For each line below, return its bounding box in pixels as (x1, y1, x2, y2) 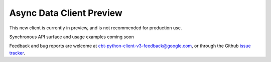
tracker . (9, 50, 25, 56)
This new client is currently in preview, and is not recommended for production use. (9, 25, 182, 31)
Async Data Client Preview (9, 7, 122, 18)
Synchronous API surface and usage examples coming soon (9, 34, 134, 40)
